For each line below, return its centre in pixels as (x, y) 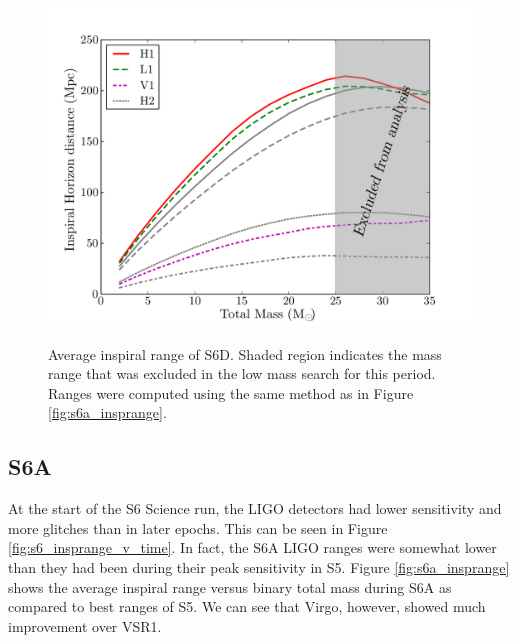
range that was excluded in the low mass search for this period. (242, 373)
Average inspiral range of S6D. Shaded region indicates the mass (245, 353)
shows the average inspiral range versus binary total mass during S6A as (230, 586)
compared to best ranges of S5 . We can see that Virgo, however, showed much (247, 606)
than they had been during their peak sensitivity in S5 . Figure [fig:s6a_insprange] (259, 566)
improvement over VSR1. (85, 625)
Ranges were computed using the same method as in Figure (231, 392)
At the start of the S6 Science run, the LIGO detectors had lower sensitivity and (255, 508)
